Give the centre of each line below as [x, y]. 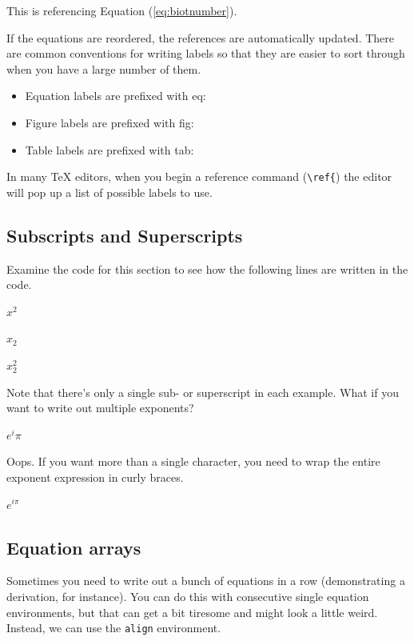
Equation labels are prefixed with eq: [115, 96]
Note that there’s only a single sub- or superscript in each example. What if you [203, 392]
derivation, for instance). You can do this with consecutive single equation [188, 596]
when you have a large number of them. [104, 68]
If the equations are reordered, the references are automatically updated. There [201, 37]
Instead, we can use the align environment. [114, 628]
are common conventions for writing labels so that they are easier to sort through [206, 53]
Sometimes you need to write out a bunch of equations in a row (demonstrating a [206, 581]
